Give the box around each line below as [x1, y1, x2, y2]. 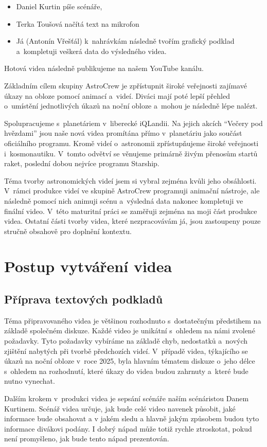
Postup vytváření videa [4, 256, 172, 277]
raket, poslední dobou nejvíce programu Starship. [4, 158, 159, 169]
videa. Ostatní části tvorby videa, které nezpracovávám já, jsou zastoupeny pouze [4, 216, 261, 226]
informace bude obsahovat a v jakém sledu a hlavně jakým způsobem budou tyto [4, 413, 259, 424]
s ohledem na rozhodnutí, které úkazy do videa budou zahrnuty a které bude [4, 365, 248, 376]
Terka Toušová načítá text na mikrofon [16, 18, 139, 29]
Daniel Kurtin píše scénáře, [16, 1, 102, 11]
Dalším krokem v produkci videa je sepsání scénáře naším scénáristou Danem [4, 393, 249, 404]
